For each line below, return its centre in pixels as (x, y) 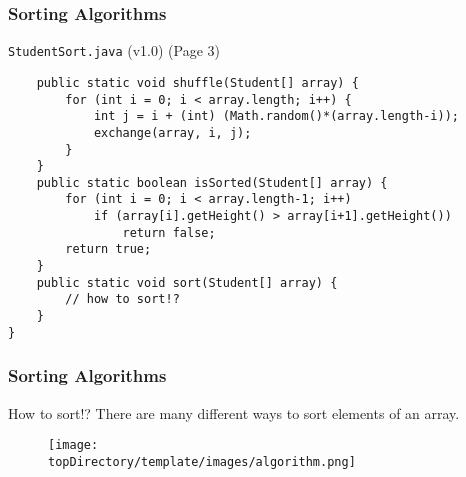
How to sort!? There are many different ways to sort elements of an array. (234, 412)
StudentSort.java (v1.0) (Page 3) (114, 50)
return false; (169, 232)
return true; (108, 249)
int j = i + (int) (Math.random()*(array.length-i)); (276, 116)
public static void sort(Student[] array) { (187, 282)
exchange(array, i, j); (172, 132)
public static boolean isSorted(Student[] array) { (212, 182)
